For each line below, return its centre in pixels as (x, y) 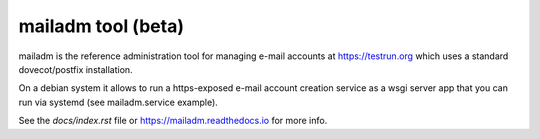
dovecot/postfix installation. (76, 69)
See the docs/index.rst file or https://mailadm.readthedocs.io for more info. (173, 121)
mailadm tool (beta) (101, 26)
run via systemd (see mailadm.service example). (118, 102)
